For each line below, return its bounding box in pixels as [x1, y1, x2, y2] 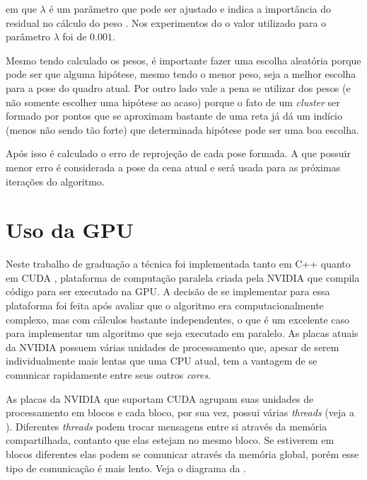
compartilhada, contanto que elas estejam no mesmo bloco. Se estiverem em [6, 433, 334, 447]
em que [6, 1, 37, 16]
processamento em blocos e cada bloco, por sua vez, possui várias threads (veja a [6, 405, 354, 420]
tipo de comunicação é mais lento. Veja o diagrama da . [6, 460, 246, 475]
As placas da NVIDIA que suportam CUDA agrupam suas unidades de [6, 391, 314, 406]
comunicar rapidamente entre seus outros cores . [6, 367, 211, 382]
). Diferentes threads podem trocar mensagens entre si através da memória [6, 418, 327, 433]
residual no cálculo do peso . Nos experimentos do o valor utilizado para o [6, 15, 327, 30]
